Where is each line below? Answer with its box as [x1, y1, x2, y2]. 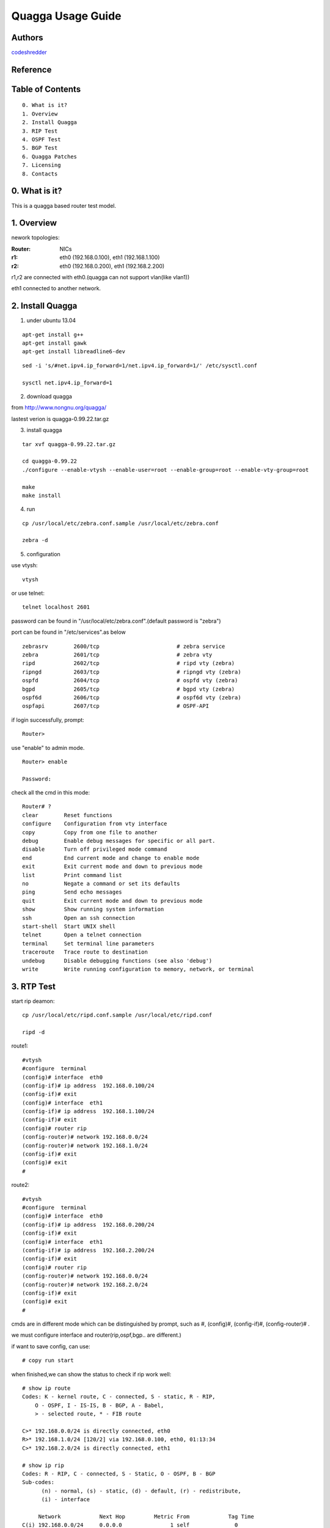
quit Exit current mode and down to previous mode [22, 897, 203, 904]
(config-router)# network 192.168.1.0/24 [22, 1142, 148, 1149]
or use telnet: [11, 590, 45, 597]
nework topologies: [11, 234, 61, 241]
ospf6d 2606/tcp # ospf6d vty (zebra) [22, 694, 241, 701]
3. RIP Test [22, 127, 58, 134]
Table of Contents [11, 84, 81, 94]
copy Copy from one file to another [22, 829, 158, 836]
